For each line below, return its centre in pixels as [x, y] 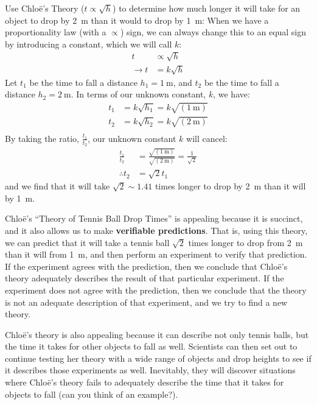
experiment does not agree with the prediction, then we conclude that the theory [156, 290]
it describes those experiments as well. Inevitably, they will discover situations [150, 370]
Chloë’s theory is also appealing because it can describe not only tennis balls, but [157, 334]
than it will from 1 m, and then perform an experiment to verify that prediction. [156, 254]
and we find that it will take [57, 186]
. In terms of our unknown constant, [138, 94]
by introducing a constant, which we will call [89, 44]
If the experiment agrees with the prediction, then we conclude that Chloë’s [146, 266]
